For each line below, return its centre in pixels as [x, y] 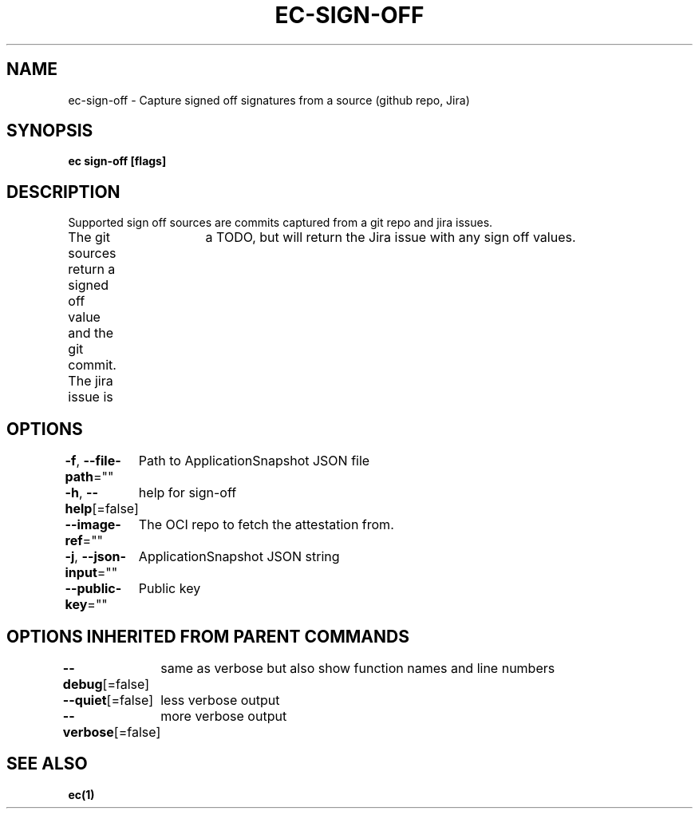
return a [92, 269]
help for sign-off [188, 493]
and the [91, 333]
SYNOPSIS [50, 131]
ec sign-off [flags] [117, 161]
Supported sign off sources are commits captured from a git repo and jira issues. [280, 223]
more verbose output [224, 716]
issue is [91, 397]
